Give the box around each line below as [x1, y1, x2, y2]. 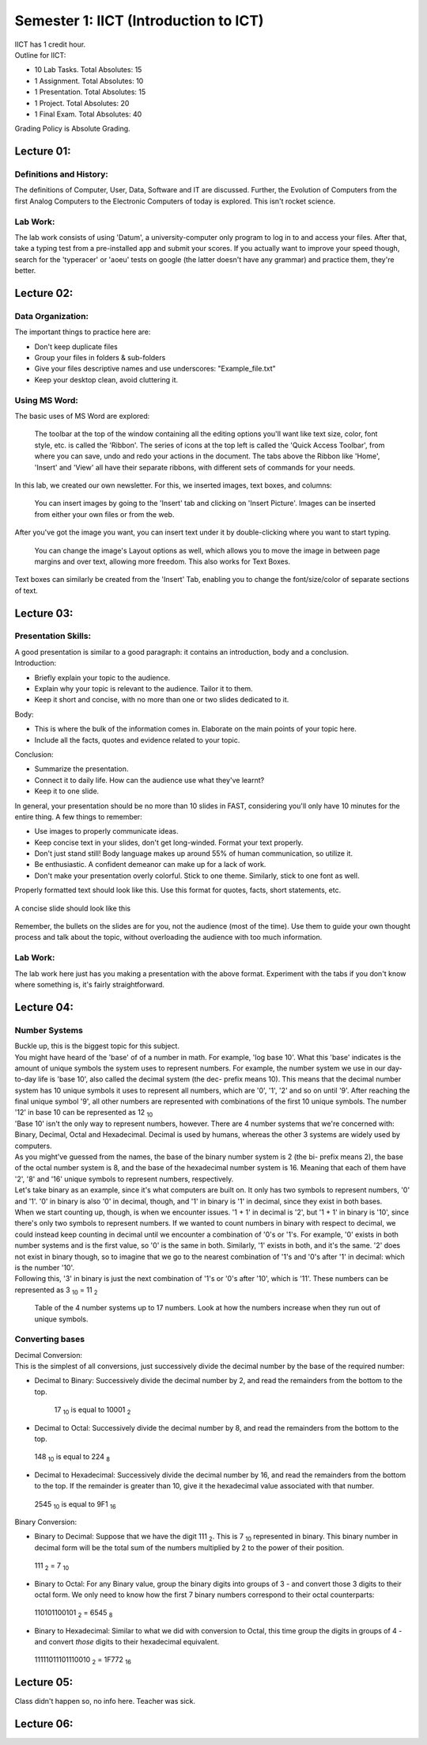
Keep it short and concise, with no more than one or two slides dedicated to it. [34, 695, 289, 705]
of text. [14, 586, 39, 595]
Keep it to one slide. [34, 786, 100, 796]
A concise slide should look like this [14, 903, 130, 913]
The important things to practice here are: [14, 327, 151, 336]
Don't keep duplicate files [34, 341, 118, 352]
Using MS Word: [14, 394, 79, 405]
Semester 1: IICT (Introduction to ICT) [14, 12, 264, 29]
